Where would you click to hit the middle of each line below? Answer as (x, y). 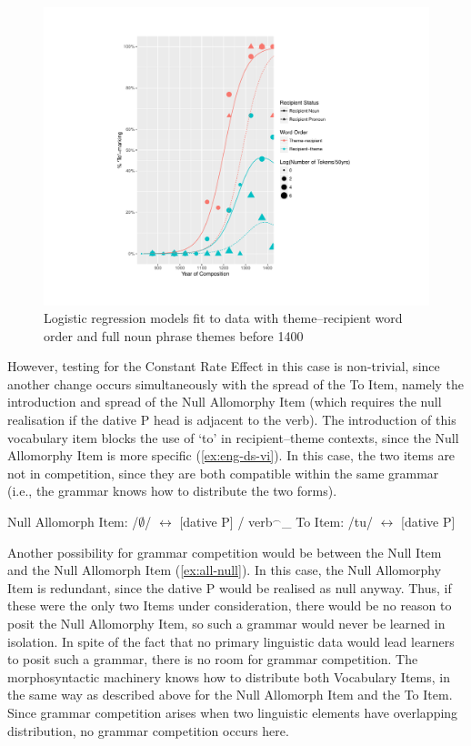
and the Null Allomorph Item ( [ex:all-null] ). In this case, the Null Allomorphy (225, 570)
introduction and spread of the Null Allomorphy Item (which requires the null (225, 402)
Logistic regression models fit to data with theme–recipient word (223, 318)
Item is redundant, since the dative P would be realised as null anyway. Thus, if (230, 587)
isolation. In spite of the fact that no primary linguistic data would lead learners (231, 641)
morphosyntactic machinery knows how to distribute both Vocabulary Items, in (229, 676)
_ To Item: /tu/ (328, 522)
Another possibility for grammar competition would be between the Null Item (225, 552)
